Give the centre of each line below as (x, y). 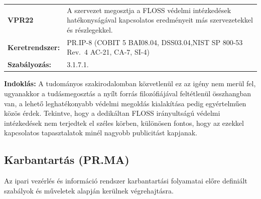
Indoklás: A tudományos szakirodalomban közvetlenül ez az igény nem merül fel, (130, 83)
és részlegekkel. (90, 29)
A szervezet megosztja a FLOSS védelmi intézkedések (149, 10)
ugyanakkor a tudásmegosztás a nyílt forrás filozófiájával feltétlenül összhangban (128, 93)
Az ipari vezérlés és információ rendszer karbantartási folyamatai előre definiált (126, 181)
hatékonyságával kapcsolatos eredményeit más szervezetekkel (160, 20)
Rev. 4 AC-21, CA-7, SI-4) (108, 52)
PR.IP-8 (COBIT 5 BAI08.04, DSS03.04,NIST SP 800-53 (155, 42)
